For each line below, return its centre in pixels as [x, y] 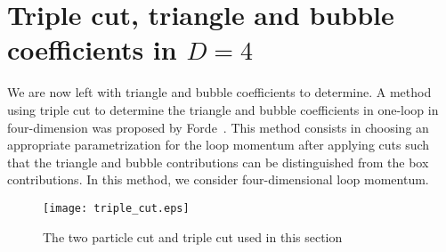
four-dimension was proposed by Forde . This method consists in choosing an [218, 127]
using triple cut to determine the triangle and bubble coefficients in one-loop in [223, 109]
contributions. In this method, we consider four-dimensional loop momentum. [218, 179]
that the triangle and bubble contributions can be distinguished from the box [218, 162]
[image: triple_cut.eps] [116, 208]
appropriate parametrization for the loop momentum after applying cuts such [219, 145]
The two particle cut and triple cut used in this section [193, 236]
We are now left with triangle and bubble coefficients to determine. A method [219, 92]
